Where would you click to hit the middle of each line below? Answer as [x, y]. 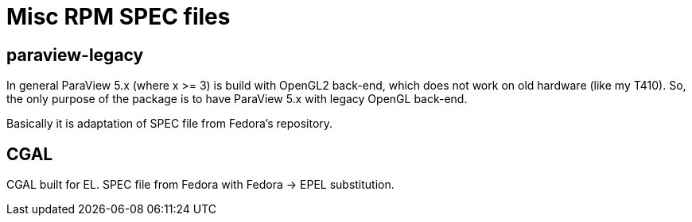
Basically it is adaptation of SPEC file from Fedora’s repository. [170, 124]
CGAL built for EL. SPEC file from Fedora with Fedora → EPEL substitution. [200, 185]
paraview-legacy [75, 55]
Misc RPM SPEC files [119, 17]
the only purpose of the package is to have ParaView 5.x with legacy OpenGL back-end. [237, 99]
